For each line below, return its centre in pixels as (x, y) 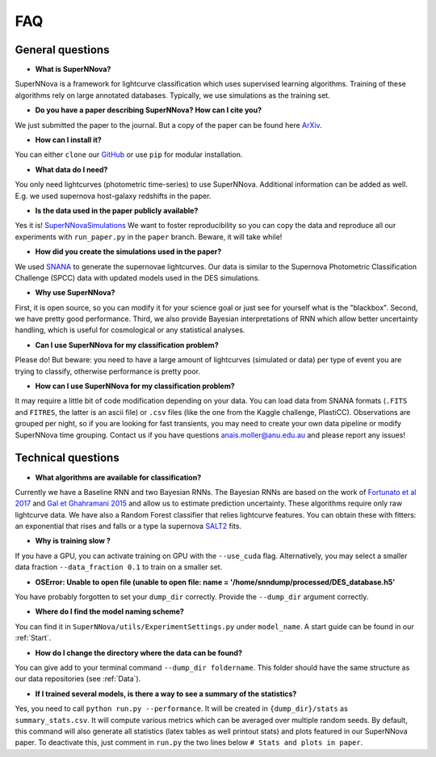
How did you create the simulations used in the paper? (128, 252)
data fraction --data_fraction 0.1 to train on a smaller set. (119, 567)
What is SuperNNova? (73, 70)
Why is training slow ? (73, 541)
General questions (62, 50)
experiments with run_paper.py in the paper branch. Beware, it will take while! (149, 237)
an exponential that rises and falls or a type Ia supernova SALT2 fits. (128, 527)
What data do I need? (71, 169)
